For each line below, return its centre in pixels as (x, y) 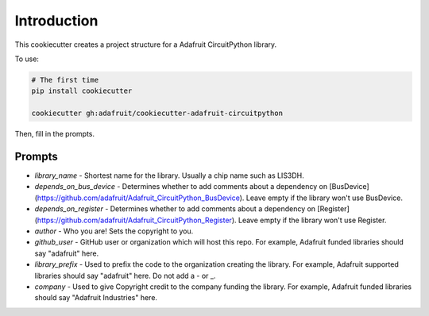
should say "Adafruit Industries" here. (96, 298)
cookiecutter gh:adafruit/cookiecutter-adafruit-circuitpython (157, 114)
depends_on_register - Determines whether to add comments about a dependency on (175, 209)
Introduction (56, 21)
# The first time (65, 80)
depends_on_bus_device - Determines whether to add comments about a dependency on (181, 187)
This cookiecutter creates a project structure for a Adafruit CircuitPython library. (146, 44)
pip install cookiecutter (82, 91)
